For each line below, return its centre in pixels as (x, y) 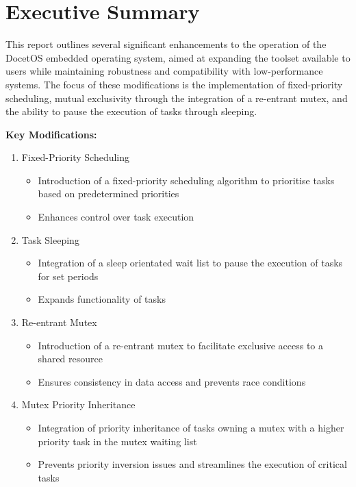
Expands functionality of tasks (102, 299)
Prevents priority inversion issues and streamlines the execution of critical (192, 464)
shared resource (70, 359)
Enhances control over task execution (116, 217)
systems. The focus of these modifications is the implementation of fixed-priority (174, 84)
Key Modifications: (51, 134)
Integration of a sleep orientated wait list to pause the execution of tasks (190, 263)
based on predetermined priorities (109, 193)
